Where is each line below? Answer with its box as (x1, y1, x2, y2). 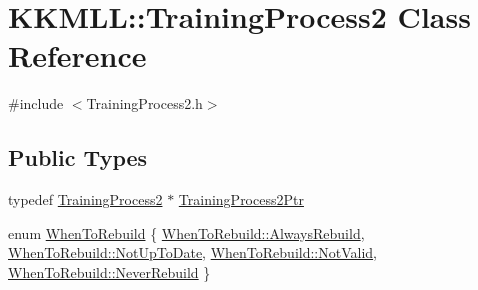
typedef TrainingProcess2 (8, 189, 163, 210)
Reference (8, 35, 147, 76)
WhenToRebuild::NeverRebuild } (8, 261, 211, 282)
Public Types (8, 142, 148, 173)
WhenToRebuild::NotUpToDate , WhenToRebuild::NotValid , (8, 242, 377, 263)
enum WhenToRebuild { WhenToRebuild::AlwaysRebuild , (8, 222, 365, 243)
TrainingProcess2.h (86, 93, 203, 114)
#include (8, 93, 64, 114)
